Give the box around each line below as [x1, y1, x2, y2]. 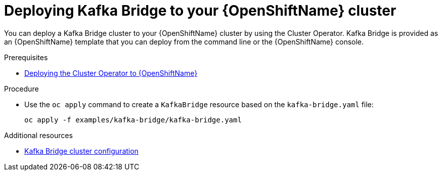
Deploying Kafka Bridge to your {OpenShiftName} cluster [4, 2, 396, 19]
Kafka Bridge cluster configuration [24, 146, 139, 155]
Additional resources [4, 130, 73, 140]
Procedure [4, 84, 39, 93]
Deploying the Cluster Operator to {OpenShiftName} [24, 68, 198, 77]
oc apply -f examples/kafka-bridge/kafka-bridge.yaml [24, 115, 242, 124]
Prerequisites [4, 53, 48, 62]
